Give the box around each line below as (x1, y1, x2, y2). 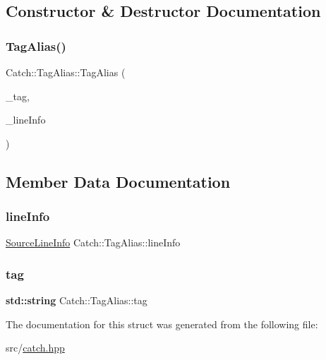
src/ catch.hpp (6, 340, 65, 355)
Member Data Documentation (6, 170, 231, 192)
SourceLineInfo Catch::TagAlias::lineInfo (6, 235, 181, 250)
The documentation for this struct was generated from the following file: (6, 316, 318, 331)
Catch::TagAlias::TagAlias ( (6, 65, 126, 79)
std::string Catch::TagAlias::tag (6, 293, 147, 308)
